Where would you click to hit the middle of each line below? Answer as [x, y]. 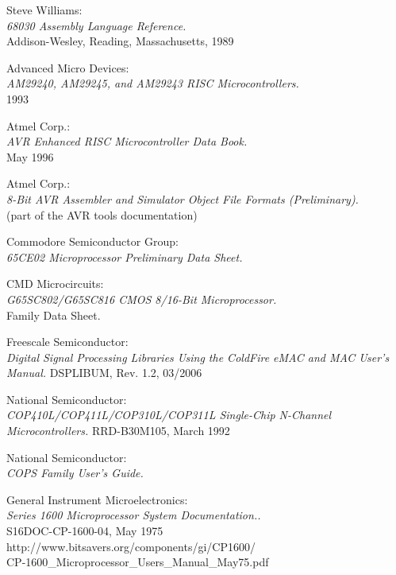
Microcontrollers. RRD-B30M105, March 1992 [118, 431]
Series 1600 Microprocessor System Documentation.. [134, 515]
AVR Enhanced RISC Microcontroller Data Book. [127, 141]
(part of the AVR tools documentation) [102, 214]
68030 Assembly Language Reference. [96, 25]
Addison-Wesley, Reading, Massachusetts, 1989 [120, 41]
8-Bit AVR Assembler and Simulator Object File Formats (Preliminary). [183, 198]
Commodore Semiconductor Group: [92, 241]
